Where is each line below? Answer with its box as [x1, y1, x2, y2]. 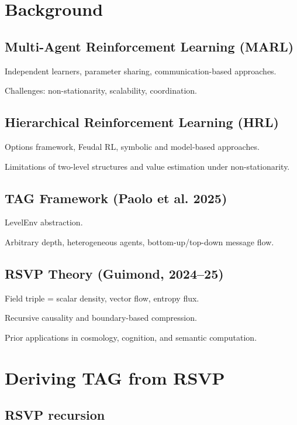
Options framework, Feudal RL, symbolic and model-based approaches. [5, 140, 260, 152]
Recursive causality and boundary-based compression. [5, 311, 197, 324]
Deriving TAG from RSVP [5, 365, 225, 389]
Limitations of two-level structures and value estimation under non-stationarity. [5, 160, 290, 172]
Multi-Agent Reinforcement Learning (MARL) [5, 37, 294, 55]
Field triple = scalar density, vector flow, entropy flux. [5, 292, 199, 304]
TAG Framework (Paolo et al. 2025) [5, 188, 227, 207]
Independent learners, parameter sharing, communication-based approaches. [5, 64, 277, 77]
